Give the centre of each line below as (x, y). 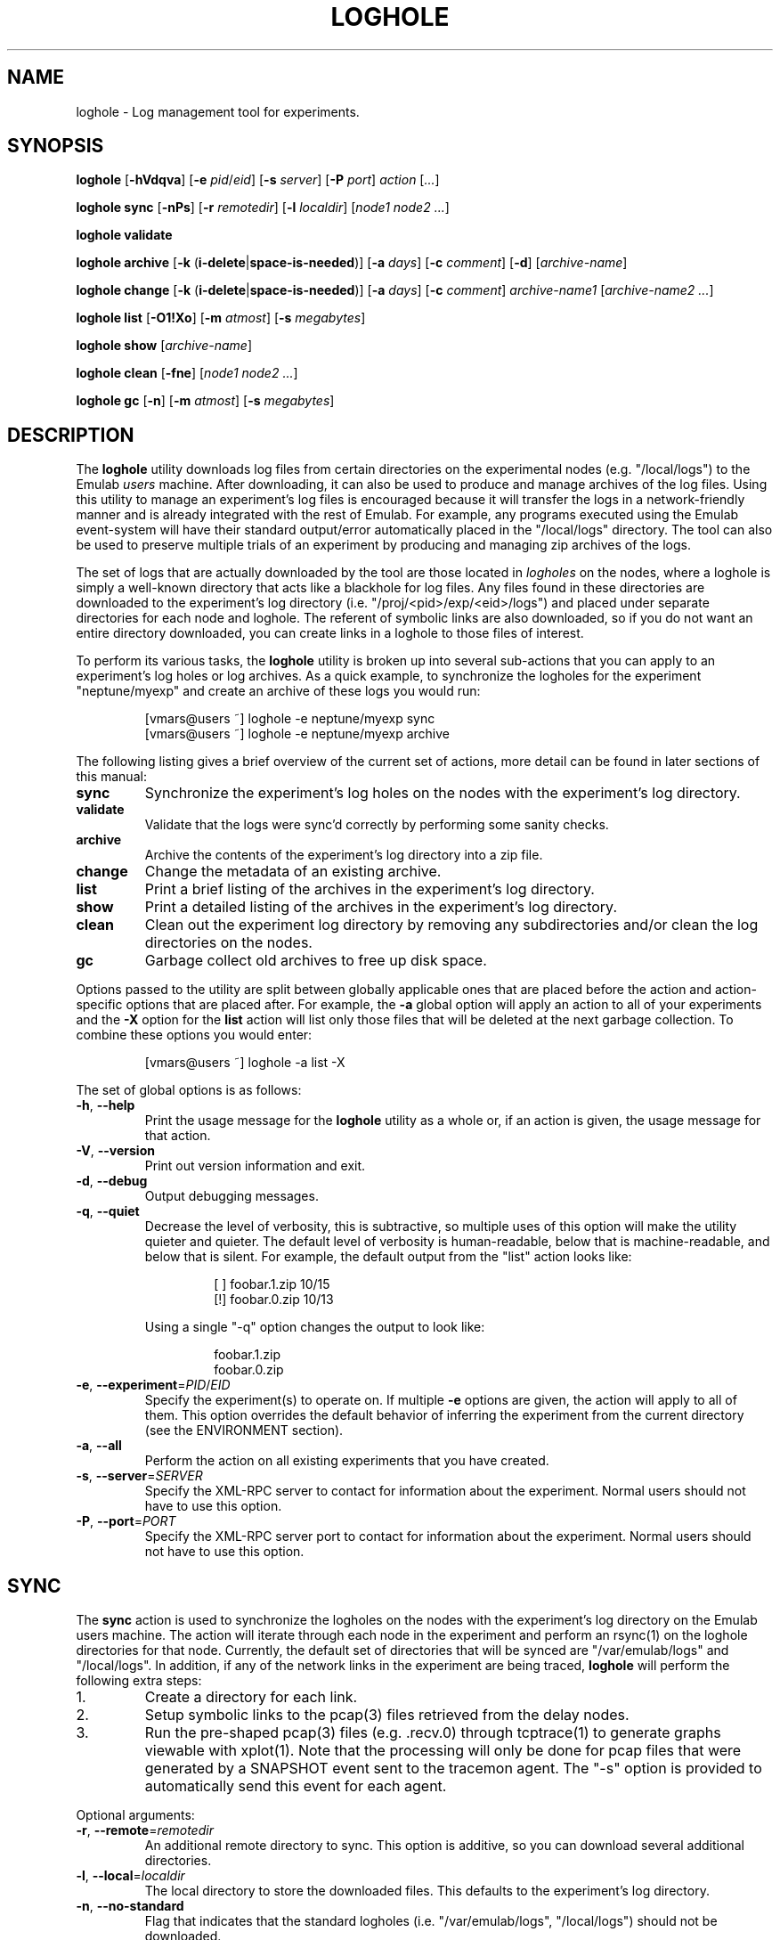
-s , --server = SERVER (139, 1476)
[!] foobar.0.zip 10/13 (274, 1300)
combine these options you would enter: (194, 1035)
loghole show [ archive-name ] (164, 346)
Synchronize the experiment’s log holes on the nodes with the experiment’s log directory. (443, 793)
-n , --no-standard (130, 1906)
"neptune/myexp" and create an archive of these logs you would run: (278, 691)
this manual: (111, 777)
